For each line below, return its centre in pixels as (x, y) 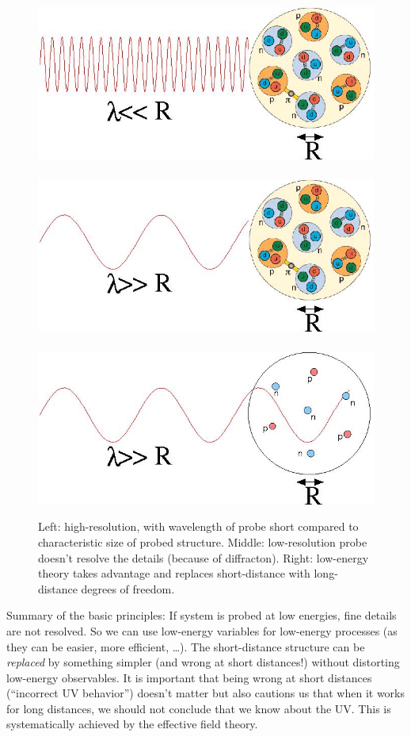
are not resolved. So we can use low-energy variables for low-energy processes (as (202, 630)
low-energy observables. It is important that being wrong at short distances (189, 677)
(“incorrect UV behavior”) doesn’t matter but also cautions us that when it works (206, 693)
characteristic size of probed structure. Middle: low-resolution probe (203, 541)
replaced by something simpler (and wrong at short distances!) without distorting (203, 662)
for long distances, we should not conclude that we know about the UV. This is (199, 708)
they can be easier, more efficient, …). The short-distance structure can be (186, 646)
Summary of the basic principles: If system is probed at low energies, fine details (202, 615)
